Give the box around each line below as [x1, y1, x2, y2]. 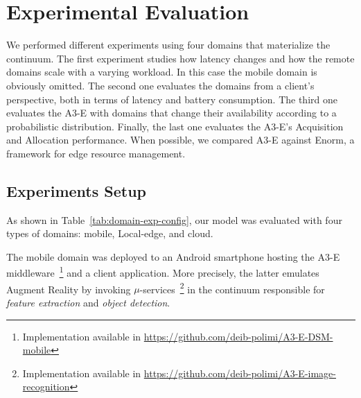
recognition [22, 379, 70, 394]
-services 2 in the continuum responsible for [139, 279, 325, 296]
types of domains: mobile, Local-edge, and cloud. [6, 226, 213, 241]
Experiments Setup [6, 180, 147, 201]
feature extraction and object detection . [6, 295, 170, 309]
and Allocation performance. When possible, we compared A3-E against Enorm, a [6, 132, 355, 147]
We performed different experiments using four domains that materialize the [6, 37, 331, 52]
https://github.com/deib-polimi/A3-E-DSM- [143, 329, 333, 343]
